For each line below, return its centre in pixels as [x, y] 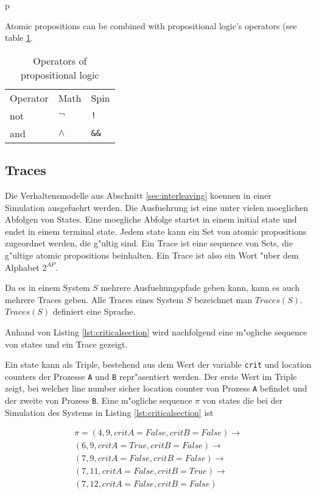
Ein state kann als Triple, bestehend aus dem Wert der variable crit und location [158, 364]
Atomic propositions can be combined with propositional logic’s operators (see [151, 25]
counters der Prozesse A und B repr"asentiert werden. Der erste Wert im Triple [151, 376]
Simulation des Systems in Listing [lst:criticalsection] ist [109, 412]
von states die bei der [242, 400]
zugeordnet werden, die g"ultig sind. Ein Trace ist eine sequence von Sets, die [149, 243]
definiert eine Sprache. [94, 311]
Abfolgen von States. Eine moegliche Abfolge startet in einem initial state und [151, 219]
